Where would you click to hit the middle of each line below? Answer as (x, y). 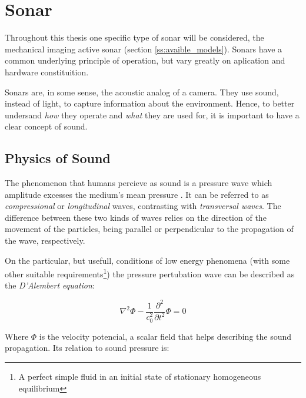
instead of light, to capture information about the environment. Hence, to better (150, 103)
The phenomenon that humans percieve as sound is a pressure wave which (139, 183)
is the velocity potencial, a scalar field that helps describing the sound (165, 336)
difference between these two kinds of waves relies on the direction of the (136, 217)
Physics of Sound (58, 158)
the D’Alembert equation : (50, 285)
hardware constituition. (47, 72)
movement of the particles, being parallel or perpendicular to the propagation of (149, 229)
